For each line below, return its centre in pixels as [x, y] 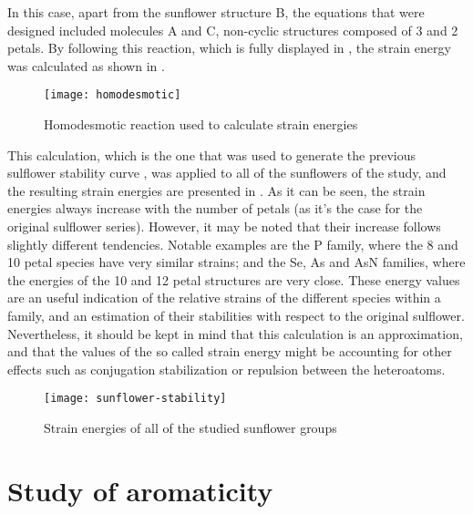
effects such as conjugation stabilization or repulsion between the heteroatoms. [226, 369]
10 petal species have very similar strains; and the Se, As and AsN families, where [236, 262]
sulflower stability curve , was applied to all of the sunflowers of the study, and [227, 173]
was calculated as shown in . [86, 65]
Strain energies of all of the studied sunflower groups [190, 427]
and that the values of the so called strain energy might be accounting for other [230, 351]
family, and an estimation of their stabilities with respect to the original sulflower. [236, 315]
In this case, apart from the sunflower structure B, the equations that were [216, 12]
